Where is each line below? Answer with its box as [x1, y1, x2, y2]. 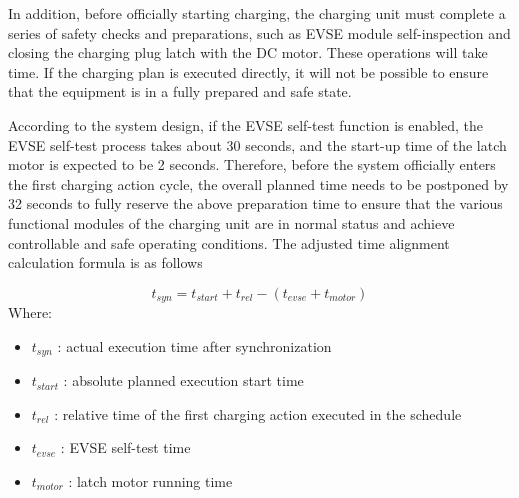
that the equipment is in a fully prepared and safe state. [8, 81, 352, 102]
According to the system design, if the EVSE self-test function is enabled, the [8, 114, 483, 135]
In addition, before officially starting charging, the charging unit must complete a [8, 3, 506, 23]
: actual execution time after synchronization [57, 335, 332, 356]
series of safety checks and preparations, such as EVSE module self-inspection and [8, 22, 511, 43]
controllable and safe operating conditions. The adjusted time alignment [8, 232, 450, 253]
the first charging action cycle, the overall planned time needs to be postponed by [8, 173, 509, 194]
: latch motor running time [68, 471, 233, 491]
